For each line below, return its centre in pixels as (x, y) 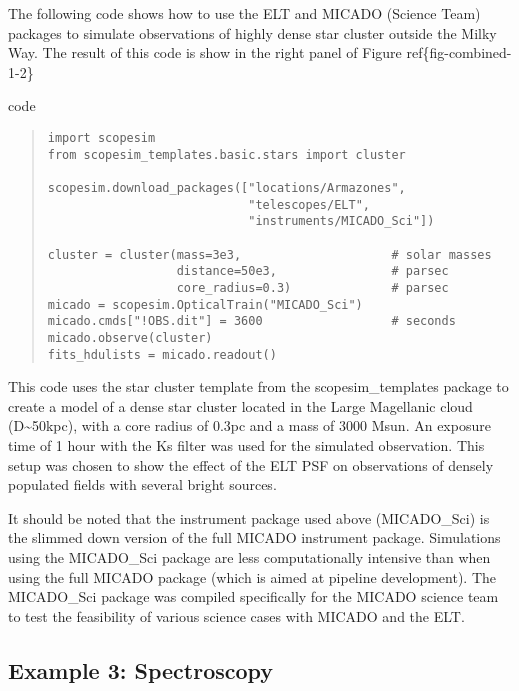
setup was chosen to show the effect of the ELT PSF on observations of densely (251, 464)
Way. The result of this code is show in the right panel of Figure (205, 52)
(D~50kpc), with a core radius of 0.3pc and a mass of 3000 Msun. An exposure (249, 425)
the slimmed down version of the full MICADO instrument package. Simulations (254, 537)
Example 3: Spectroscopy (141, 669)
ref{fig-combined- (459, 52)
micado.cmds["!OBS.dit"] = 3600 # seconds (251, 321)
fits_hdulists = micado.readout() (162, 354)
